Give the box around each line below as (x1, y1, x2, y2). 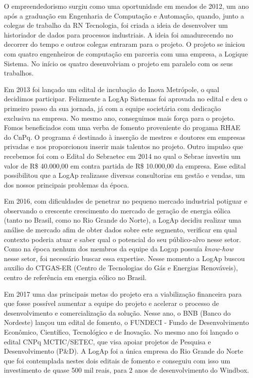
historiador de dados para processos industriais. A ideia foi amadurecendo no (4, 29, 233, 39)
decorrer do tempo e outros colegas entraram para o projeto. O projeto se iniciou (4, 39, 245, 49)
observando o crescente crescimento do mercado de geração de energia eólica (4, 205, 231, 215)
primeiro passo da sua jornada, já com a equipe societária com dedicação (4, 103, 221, 113)
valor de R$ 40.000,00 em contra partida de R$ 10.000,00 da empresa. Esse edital (4, 160, 246, 170)
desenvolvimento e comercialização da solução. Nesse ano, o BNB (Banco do (4, 307, 231, 318)
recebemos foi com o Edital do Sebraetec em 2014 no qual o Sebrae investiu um (4, 151, 241, 161)
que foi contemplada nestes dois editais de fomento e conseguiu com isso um (4, 355, 231, 365)
